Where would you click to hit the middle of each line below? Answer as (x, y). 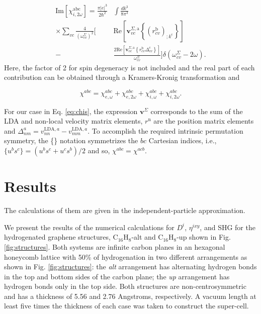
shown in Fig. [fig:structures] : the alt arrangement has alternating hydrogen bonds (130, 267)
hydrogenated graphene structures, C (61, 237)
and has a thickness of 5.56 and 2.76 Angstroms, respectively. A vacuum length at (130, 296)
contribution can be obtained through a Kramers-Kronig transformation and (122, 77)
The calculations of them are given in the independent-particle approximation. (125, 210)
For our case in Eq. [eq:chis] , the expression (71, 111)
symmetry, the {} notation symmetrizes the (71, 140)
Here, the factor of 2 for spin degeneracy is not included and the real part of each (129, 67)
